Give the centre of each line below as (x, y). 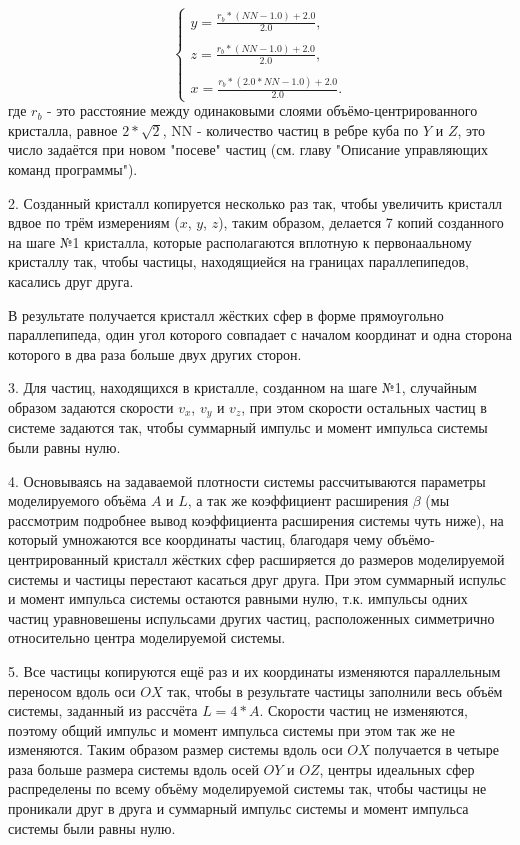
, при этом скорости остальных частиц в (364, 406)
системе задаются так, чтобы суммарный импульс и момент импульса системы (248, 427)
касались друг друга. (71, 280)
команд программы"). (73, 168)
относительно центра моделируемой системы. (147, 637)
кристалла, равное (63, 129)
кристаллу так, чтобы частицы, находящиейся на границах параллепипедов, (238, 261)
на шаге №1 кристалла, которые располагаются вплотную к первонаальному (240, 241)
